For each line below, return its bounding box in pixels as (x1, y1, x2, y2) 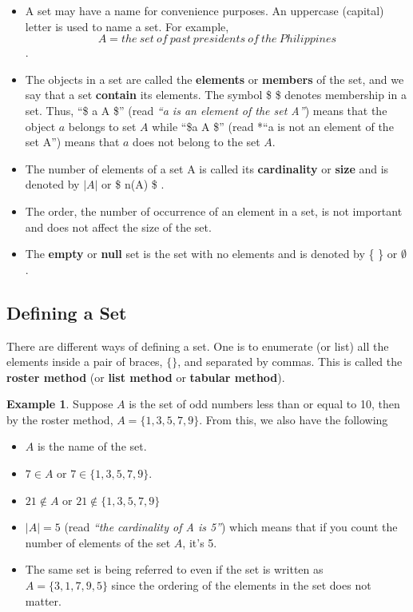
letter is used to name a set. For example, (25, 18, 229, 34)
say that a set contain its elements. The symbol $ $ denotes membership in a (25, 86, 407, 103)
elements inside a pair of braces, (6, 353, 163, 370)
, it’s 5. (182, 534, 217, 550)
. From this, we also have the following (199, 411, 388, 427)
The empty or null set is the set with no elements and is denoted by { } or (25, 245, 398, 262)
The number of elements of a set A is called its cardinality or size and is (25, 160, 389, 177)
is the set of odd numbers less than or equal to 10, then (129, 395, 400, 412)
